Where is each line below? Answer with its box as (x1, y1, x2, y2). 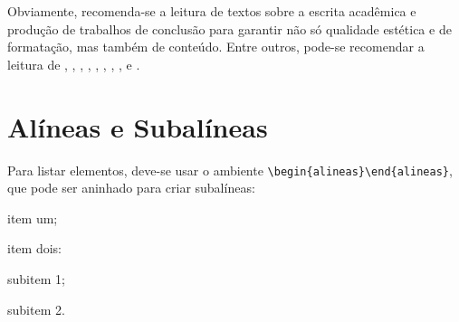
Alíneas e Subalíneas (7, 108, 268, 145)
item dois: (7, 239, 62, 258)
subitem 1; (7, 269, 65, 288)
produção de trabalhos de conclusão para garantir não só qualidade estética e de (7, 19, 452, 38)
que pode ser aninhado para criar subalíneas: (7, 178, 255, 197)
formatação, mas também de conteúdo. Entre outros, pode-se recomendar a (7, 37, 425, 56)
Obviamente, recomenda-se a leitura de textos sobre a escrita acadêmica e (7, 2, 416, 20)
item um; (7, 208, 58, 227)
